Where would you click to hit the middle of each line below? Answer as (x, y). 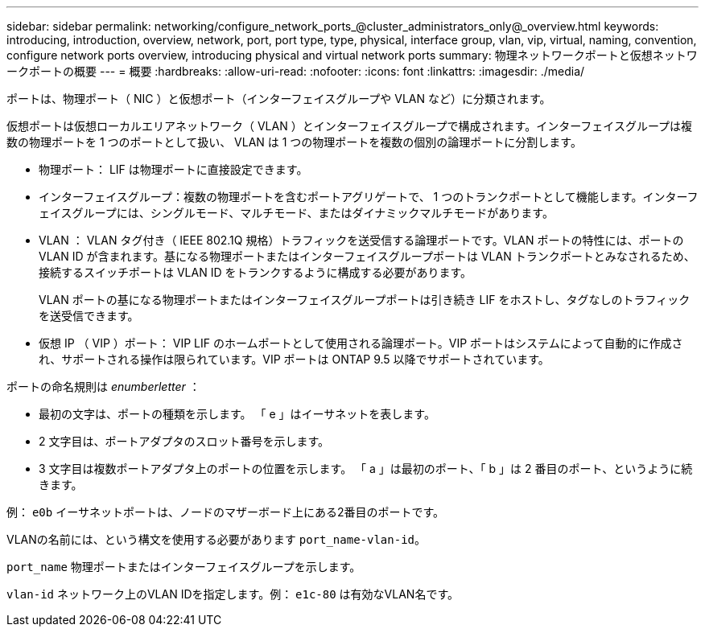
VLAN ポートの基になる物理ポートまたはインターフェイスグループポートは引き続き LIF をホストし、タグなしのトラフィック (365, 300)
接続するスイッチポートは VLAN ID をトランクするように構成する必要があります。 (256, 272)
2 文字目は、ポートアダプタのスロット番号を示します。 (184, 441)
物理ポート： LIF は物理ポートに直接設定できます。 (173, 169)
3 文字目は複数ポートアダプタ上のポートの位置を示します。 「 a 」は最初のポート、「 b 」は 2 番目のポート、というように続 (366, 469)
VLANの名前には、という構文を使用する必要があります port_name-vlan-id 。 (216, 539)
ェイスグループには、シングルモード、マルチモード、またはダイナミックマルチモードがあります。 (296, 213)
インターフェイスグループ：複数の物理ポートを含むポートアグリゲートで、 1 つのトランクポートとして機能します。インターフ (369, 197)
